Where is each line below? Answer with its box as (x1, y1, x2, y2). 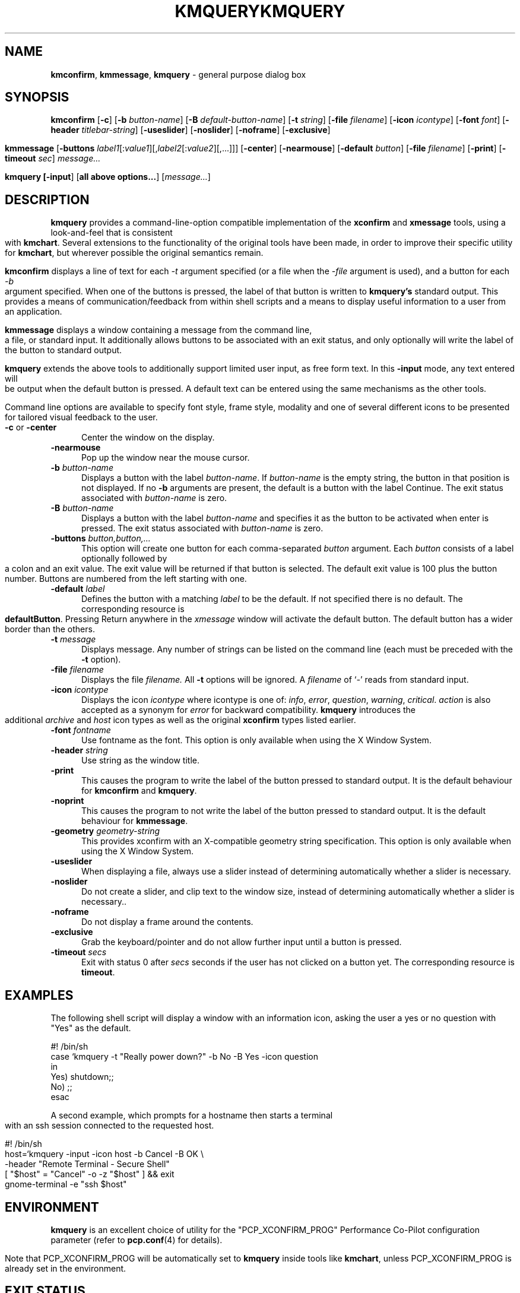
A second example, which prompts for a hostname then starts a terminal (50, 1110, 333, 1121)
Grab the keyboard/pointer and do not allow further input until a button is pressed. (81, 937, 402, 947)
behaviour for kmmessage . (81, 816, 188, 826)
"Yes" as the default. (50, 1023, 131, 1034)
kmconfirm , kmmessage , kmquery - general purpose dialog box (50, 69, 306, 80)
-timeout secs (50, 947, 107, 958)
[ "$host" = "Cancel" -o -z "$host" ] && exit (5, 1169, 175, 1180)
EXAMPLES (5, 987, 74, 1003)
